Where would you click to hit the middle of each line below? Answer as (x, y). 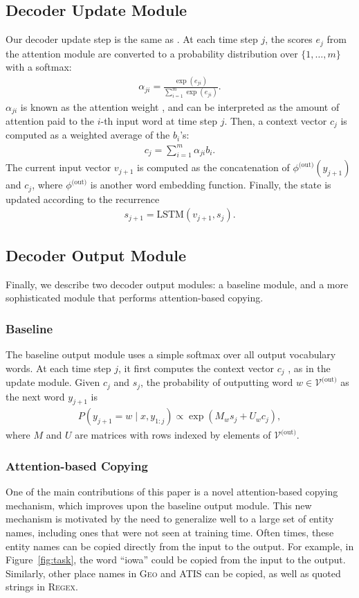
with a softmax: (39, 67)
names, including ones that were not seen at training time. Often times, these (170, 532)
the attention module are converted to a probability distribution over (152, 53)
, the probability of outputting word (217, 382)
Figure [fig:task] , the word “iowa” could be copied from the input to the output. (176, 560)
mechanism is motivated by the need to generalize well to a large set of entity (170, 519)
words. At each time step (58, 368)
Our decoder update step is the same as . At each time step (132, 39)
